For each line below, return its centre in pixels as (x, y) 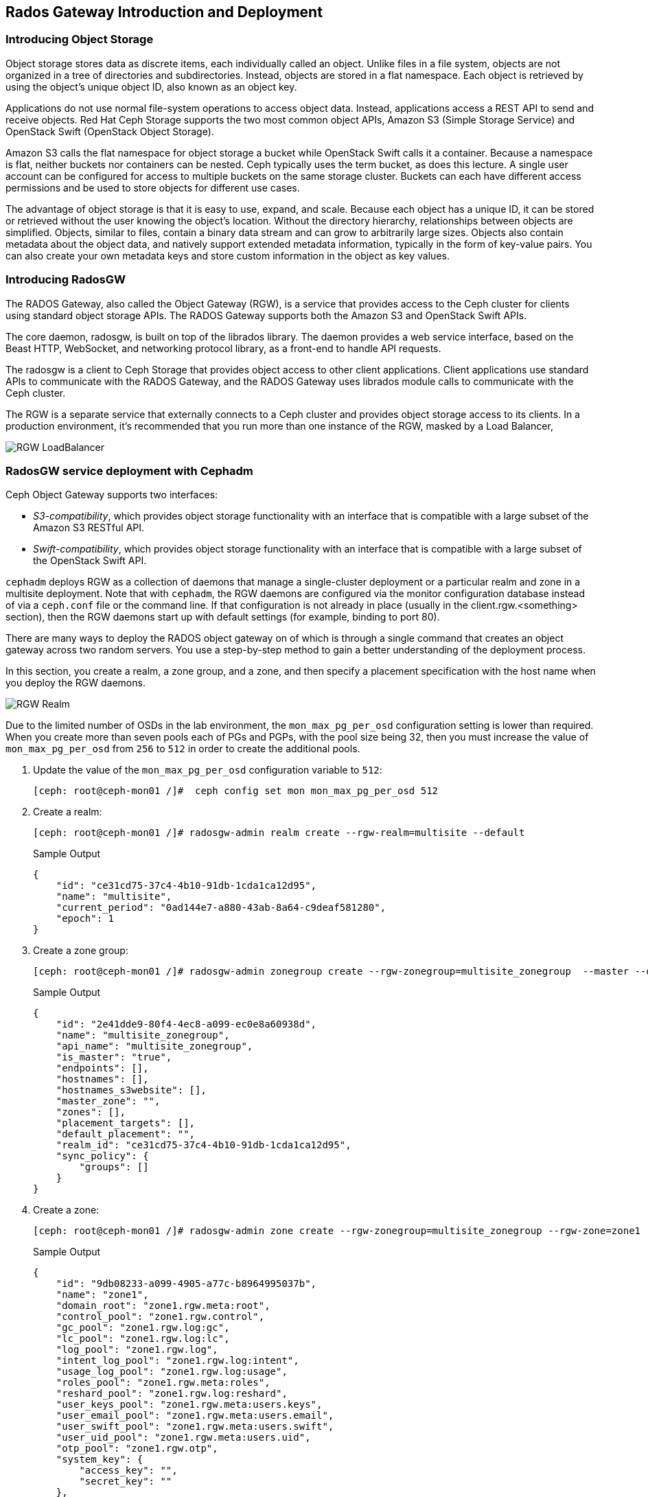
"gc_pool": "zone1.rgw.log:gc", (143, 1328)
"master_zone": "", (108, 1101)
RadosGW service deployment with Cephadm (129, 471)
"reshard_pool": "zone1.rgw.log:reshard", (172, 1394)
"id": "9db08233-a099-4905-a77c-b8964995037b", (186, 1284)
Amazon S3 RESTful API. (89, 528)
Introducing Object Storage (80, 39)
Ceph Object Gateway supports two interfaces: (112, 495)
